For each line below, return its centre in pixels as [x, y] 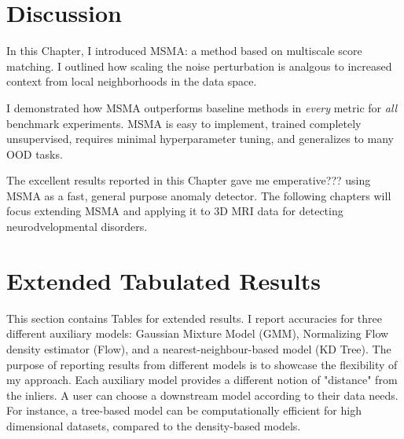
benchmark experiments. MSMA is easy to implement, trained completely [184, 123]
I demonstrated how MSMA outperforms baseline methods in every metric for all [202, 107]
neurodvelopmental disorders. [77, 227]
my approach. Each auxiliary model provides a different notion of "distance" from [202, 380]
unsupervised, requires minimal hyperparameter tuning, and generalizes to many [200, 139]
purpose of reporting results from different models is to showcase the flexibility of [202, 364]
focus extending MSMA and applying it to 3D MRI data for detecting [175, 211]
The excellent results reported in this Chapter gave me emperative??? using [189, 180]
